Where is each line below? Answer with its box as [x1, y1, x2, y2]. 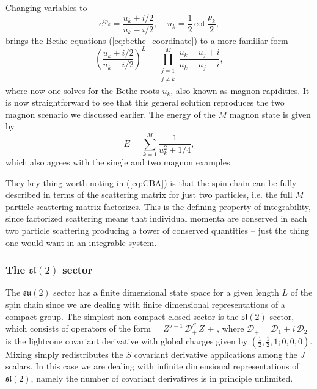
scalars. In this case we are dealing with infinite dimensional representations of [5, 360, 299, 373]
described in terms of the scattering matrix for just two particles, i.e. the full [5, 188, 293, 201]
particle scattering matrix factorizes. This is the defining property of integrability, [5, 200, 311, 213]
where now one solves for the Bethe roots [5, 84, 159, 96]
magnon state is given [229, 107, 311, 120]
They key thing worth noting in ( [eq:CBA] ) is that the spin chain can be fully [5, 176, 297, 189]
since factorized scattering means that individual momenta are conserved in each [5, 212, 307, 225]
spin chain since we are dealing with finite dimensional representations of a [5, 297, 285, 310]
